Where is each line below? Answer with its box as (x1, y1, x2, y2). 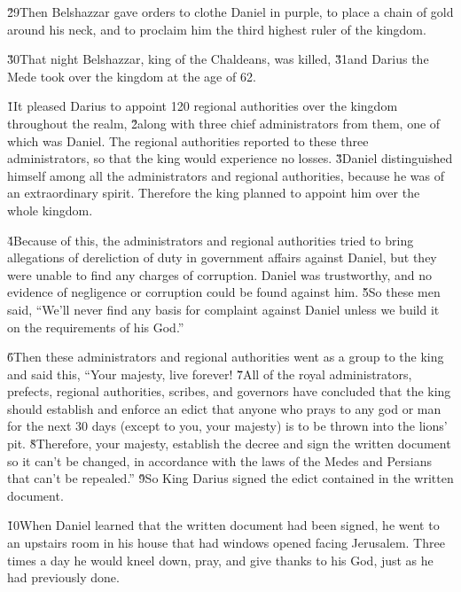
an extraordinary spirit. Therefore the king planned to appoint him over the (7, 183, 420, 202)
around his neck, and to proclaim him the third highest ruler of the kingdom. (7, 19, 426, 38)
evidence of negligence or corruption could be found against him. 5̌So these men (7, 283, 441, 301)
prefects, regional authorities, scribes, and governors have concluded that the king (7, 382, 451, 401)
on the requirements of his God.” (7, 317, 184, 336)
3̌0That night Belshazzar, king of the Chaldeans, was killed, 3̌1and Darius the (7, 50, 429, 68)
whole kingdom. (7, 200, 93, 219)
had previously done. (7, 568, 120, 587)
